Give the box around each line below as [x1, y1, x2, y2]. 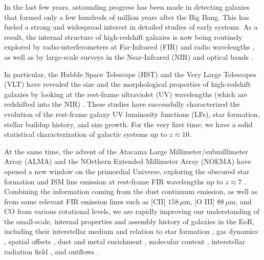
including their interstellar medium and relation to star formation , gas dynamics [4, 226, 258, 237]
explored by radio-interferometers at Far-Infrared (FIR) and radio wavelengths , [4, 41, 255, 52]
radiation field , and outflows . [4, 246, 99, 256]
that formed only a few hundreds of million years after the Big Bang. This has [4, 11, 250, 22]
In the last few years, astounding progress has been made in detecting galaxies [4, 2, 250, 12]
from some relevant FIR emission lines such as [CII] [4, 196, 166, 206]
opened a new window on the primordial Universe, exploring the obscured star [4, 166, 250, 176]
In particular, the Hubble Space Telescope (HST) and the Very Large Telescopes [4, 68, 256, 79]
